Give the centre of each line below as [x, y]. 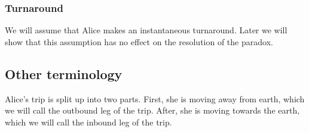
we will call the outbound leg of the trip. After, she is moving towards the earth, [152, 110]
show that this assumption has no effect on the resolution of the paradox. [139, 41]
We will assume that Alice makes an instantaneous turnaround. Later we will [146, 30]
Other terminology [64, 73]
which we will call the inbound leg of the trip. [88, 122]
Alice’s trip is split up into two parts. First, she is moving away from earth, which [155, 98]
